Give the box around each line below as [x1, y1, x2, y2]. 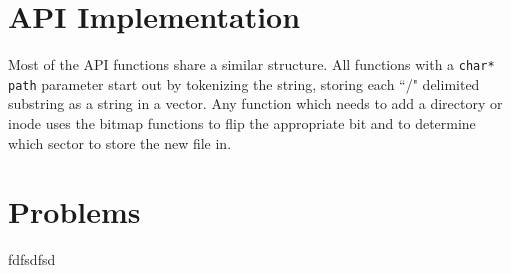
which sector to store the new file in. [8, 132, 232, 153]
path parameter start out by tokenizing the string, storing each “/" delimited [8, 73, 480, 94]
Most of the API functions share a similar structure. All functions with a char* [8, 54, 495, 75]
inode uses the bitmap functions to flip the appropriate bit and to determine [8, 113, 476, 134]
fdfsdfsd [8, 249, 56, 270]
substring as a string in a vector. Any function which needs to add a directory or [8, 93, 503, 114]
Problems [8, 191, 141, 232]
